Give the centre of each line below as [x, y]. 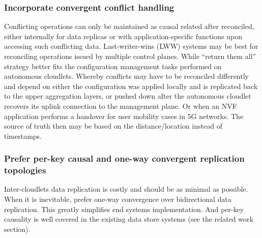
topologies [25, 170]
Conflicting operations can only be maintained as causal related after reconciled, [129, 26]
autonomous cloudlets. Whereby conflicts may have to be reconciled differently [126, 76]
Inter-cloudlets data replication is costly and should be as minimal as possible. [126, 189]
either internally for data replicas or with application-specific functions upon [123, 36]
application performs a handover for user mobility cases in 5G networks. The [124, 116]
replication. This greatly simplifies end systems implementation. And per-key [124, 209]
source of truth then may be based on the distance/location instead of [113, 126]
